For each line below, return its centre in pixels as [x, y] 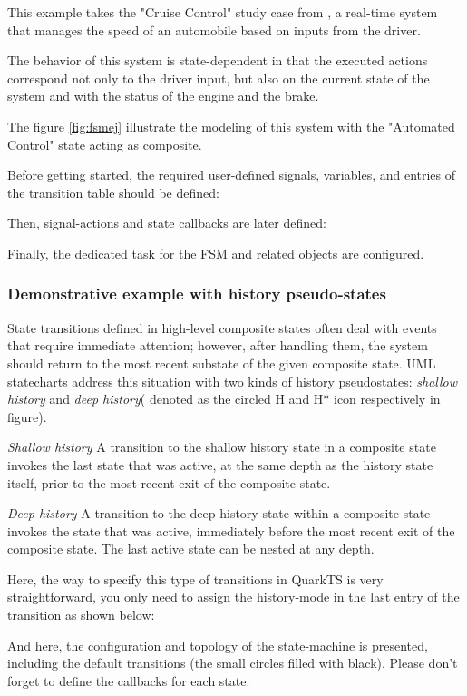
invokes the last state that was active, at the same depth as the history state [220, 464]
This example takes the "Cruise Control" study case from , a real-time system [223, 12]
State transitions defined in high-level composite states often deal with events [222, 327]
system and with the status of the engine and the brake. [163, 96]
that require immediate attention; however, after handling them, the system [218, 345]
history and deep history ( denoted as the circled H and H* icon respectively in [224, 399]
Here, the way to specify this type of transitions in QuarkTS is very [195, 578]
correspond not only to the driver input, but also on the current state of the [219, 78]
